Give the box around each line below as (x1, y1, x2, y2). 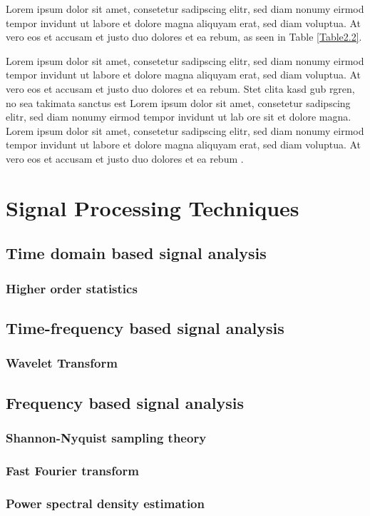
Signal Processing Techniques (6, 193, 299, 222)
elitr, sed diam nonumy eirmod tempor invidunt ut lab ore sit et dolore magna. (6, 109, 351, 124)
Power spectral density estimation (6, 494, 205, 512)
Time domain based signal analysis (6, 242, 267, 264)
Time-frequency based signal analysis (6, 316, 284, 338)
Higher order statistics (6, 279, 138, 297)
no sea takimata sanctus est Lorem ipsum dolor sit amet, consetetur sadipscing (6, 95, 351, 110)
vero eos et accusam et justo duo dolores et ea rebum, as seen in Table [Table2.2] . (6, 29, 362, 44)
